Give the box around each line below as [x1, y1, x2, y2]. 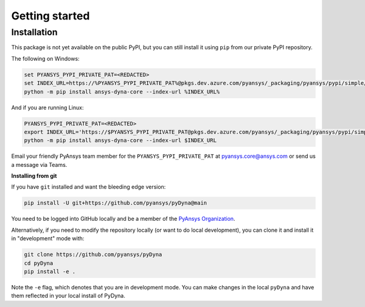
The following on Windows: [11, 55, 80, 62]
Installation [11, 27, 58, 38]
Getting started [11, 9, 90, 22]
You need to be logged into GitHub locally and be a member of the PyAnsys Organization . [11, 215, 235, 223]
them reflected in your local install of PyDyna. [11, 292, 126, 300]
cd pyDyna [24, 260, 54, 266]
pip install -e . [24, 268, 76, 275]
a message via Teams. [11, 161, 68, 168]
